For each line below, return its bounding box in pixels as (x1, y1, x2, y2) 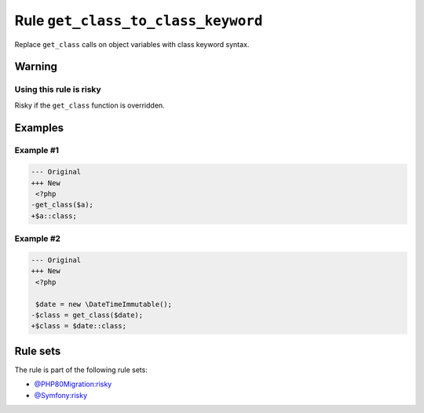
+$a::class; (31, 211, 78, 220)
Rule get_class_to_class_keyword (14, 12, 263, 29)
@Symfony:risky (34, 390, 88, 400)
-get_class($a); (31, 200, 94, 210)
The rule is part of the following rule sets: (14, 365, 148, 375)
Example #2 (14, 233, 61, 244)
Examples (14, 121, 64, 134)
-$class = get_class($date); (31, 310, 144, 320)
